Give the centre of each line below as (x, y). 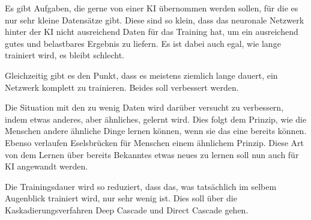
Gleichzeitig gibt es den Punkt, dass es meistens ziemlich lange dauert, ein (141, 75)
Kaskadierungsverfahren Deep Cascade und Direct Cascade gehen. (127, 209)
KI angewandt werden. (47, 166)
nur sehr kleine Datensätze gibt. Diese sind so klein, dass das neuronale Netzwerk (155, 20)
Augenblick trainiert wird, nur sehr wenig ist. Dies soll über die (121, 198)
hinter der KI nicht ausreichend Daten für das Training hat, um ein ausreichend (152, 32)
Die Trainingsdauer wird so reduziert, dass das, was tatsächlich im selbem (141, 186)
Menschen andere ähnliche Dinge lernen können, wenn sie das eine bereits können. (156, 131)
